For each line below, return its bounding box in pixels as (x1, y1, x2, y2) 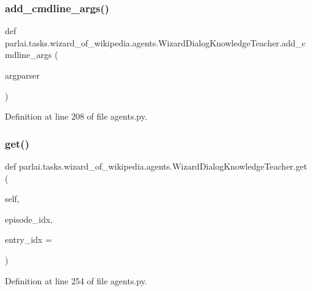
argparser (5, 69, 40, 81)
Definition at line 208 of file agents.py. (5, 110, 147, 123)
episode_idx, (5, 212, 53, 225)
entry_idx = (5, 233, 53, 246)
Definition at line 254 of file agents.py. (5, 274, 147, 287)
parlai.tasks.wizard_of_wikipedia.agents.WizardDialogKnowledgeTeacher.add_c (5, 36, 306, 49)
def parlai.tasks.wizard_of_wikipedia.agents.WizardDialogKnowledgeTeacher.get (5, 160, 307, 172)
